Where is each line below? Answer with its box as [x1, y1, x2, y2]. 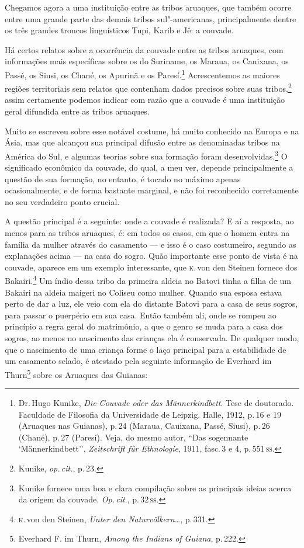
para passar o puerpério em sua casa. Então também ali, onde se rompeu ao [5, 308, 277, 321]
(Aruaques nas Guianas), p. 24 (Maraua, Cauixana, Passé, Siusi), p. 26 [18, 419, 270, 432]
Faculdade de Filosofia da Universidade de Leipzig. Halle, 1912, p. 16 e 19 [18, 408, 281, 420]
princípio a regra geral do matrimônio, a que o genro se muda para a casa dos [5, 320, 283, 332]
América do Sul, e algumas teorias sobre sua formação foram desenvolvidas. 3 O [5, 148, 288, 162]
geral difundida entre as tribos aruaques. [5, 105, 150, 117]
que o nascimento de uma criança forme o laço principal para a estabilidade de [5, 343, 286, 355]
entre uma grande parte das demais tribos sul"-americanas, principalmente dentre [5, 12, 296, 25]
